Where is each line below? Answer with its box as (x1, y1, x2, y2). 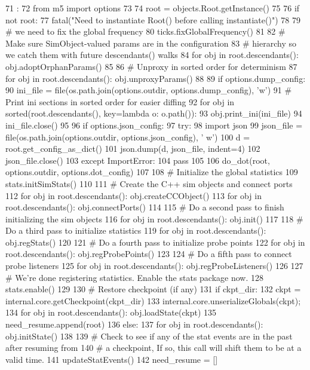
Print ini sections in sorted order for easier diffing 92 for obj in (5, 95, 235, 108)
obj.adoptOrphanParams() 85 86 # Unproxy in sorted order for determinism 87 (5, 60, 297, 72)
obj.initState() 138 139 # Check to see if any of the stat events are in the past (5, 329, 293, 342)
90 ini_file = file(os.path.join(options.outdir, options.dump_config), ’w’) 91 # (5, 84, 292, 96)
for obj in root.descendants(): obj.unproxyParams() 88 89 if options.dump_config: (5, 72, 306, 84)
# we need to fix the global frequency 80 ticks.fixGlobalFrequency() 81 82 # (5, 25, 286, 38)
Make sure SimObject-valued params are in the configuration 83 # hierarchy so (5, 36, 296, 49)
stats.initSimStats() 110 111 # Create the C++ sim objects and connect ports (5, 177, 293, 189)
